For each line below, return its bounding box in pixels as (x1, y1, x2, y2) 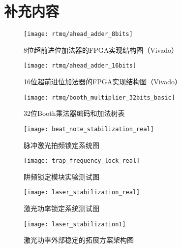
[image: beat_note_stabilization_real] (24, 125, 154, 133)
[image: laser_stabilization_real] (24, 189, 140, 196)
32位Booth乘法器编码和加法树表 (24, 108, 125, 118)
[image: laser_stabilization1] (24, 220, 126, 228)
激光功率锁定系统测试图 (24, 203, 99, 213)
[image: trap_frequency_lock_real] (24, 157, 140, 165)
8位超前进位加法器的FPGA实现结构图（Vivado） (24, 44, 178, 55)
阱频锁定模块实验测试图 (24, 171, 99, 181)
